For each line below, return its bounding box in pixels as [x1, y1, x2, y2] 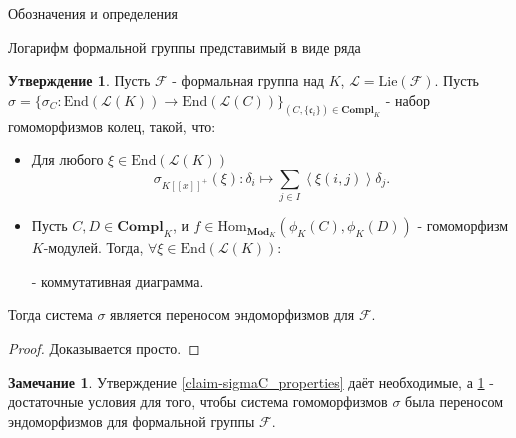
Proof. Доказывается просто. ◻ [8, 337, 200, 358]
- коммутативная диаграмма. [31, 270, 204, 291]
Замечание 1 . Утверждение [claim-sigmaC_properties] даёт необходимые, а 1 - [8, 371, 494, 392]
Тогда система [8, 304, 93, 325]
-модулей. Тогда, [43, 237, 144, 258]
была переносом [405, 391, 503, 412]
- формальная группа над [172, 70, 324, 91]
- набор [385, 89, 430, 110]
